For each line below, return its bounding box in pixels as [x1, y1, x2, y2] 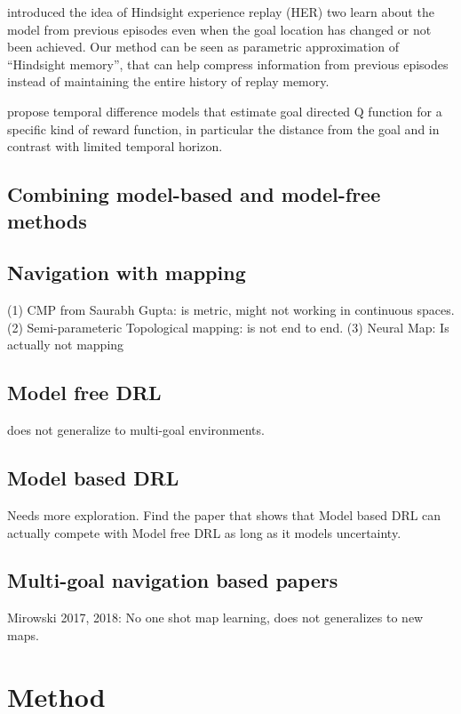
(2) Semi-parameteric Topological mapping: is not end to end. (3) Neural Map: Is [7, 317, 449, 336]
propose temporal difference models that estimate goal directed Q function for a [7, 101, 442, 120]
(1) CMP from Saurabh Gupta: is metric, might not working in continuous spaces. [7, 301, 455, 319]
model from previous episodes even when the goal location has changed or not [7, 20, 432, 38]
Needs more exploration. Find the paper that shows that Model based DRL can [7, 505, 441, 524]
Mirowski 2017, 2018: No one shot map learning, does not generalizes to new [7, 608, 424, 627]
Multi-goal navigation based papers [7, 566, 338, 594]
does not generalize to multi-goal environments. [7, 421, 265, 439]
